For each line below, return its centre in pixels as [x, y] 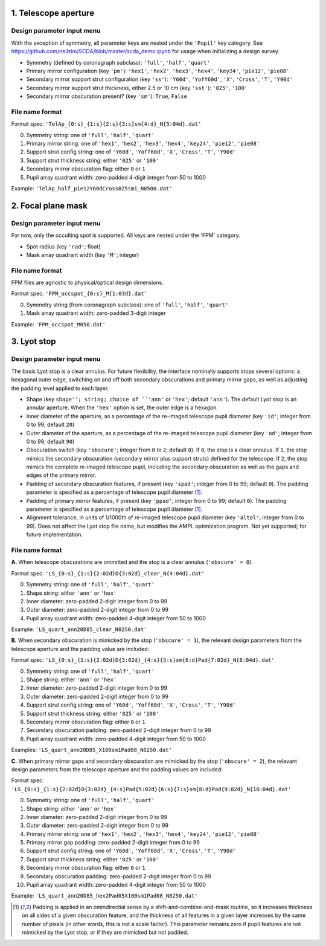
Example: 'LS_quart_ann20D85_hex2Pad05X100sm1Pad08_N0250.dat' [105, 896]
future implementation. [55, 534]
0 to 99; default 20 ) [50, 425]
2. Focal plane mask [49, 206]
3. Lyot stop [34, 342]
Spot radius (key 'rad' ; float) [63, 246]
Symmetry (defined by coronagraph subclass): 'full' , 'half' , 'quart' [118, 62]
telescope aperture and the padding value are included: [80, 649]
